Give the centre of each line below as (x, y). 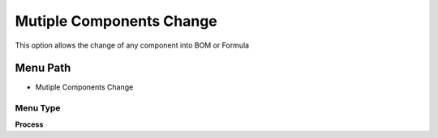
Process (29, 124)
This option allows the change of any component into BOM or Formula (132, 45)
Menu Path (43, 68)
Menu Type (38, 108)
